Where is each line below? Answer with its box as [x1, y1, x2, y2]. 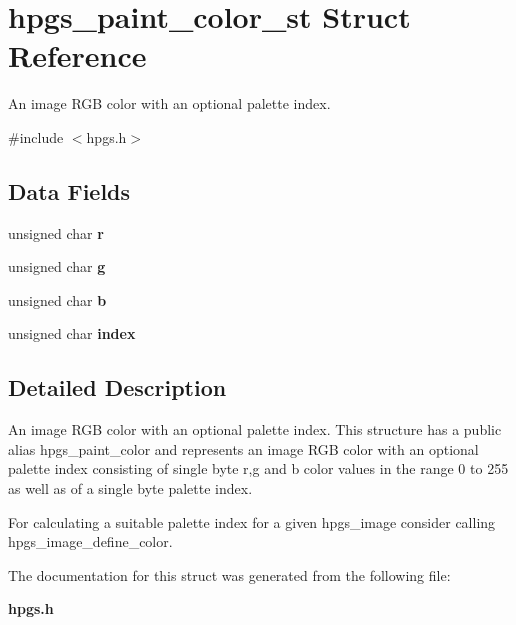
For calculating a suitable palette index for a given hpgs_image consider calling [8, 511, 496, 532]
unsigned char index [8, 323, 136, 344]
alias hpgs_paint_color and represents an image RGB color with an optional [8, 438, 479, 459]
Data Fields [8, 175, 131, 206]
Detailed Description [8, 372, 227, 403]
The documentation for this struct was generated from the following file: [8, 564, 451, 585]
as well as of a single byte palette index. [8, 478, 253, 499]
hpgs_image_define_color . [8, 531, 173, 552]
